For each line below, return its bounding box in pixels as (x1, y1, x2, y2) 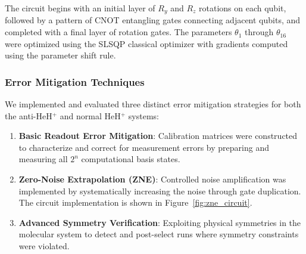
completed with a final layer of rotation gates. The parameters (5, 26, 232, 38)
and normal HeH (60, 109, 121, 122)
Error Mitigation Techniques (5, 74, 145, 89)
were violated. (18, 239, 70, 252)
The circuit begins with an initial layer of (5, 2, 155, 14)
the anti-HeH (5, 109, 52, 122)
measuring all (18, 153, 68, 165)
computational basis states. (81, 153, 180, 165)
